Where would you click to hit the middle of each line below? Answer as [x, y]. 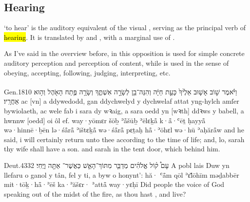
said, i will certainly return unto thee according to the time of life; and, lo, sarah [124, 139]
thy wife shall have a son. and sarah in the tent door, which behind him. [112, 149]
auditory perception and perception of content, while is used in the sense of [116, 63]
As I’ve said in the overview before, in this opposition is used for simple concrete [124, 53]
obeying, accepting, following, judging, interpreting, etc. [87, 72]
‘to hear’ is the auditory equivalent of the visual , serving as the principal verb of [125, 28]
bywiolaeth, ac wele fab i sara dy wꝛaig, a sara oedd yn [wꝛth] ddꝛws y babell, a [124, 110]
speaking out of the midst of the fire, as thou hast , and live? [95, 193]
